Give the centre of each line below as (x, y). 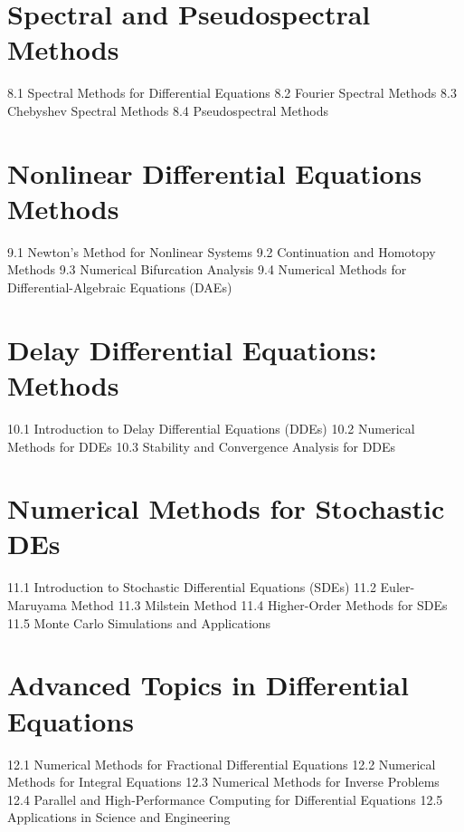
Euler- (398, 587)
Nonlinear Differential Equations (215, 172)
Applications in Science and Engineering (119, 817)
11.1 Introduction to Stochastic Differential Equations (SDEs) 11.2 (192, 587)
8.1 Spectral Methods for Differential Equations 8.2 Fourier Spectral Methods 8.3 (232, 93)
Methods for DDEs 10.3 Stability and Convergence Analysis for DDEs (202, 446)
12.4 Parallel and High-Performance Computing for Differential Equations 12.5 (225, 799)
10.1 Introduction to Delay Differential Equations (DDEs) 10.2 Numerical (211, 428)
